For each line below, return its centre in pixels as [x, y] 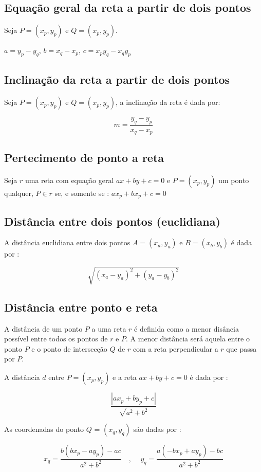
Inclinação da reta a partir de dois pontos [117, 79]
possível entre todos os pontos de [56, 339]
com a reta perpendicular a [175, 348]
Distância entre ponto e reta [81, 307]
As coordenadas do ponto [44, 429]
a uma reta [109, 328]
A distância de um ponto [43, 328]
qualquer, [19, 193]
